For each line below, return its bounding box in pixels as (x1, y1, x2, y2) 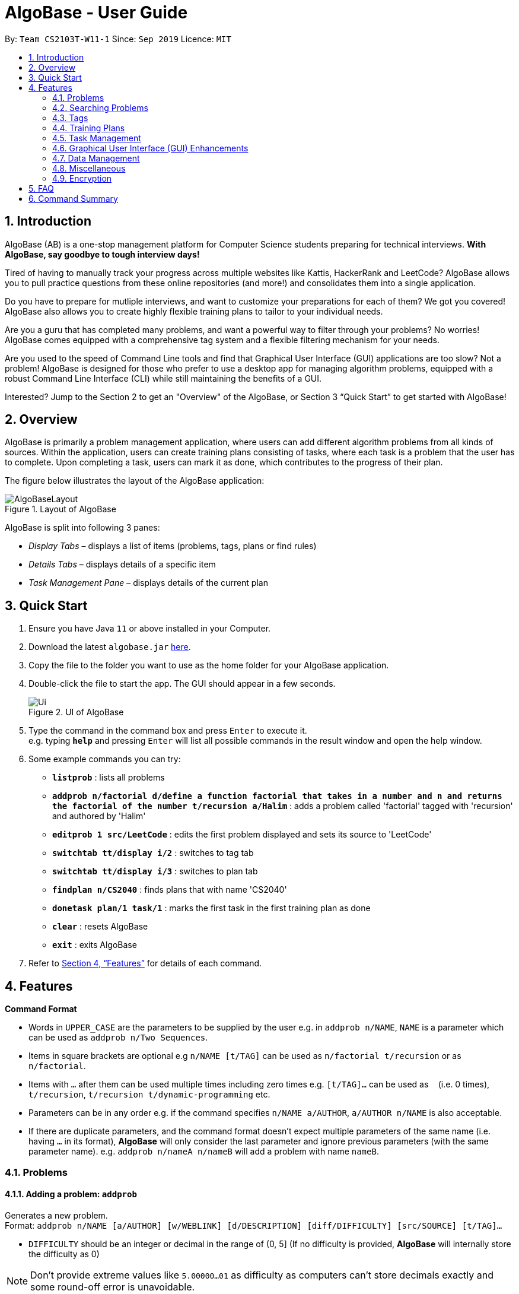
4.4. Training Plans (52, 122, 125, 133)
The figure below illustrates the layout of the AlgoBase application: (5, 475, 265, 486)
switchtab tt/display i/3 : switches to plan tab (52, 866, 258, 877)
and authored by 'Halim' (52, 811, 146, 822)
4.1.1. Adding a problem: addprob (5, 1189, 137, 1200)
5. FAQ (28, 183, 54, 194)
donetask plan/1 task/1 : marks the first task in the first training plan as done (52, 903, 371, 914)
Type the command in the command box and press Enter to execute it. (28, 725, 307, 736)
